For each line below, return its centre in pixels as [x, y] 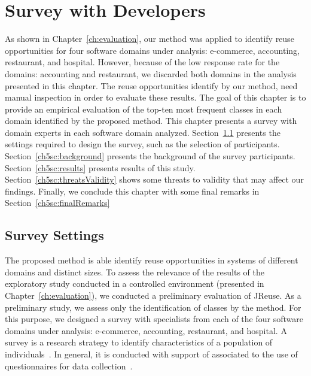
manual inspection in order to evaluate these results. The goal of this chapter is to [155, 97]
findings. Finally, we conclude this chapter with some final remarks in [132, 191]
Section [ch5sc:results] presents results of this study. [100, 167]
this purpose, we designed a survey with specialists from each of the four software [154, 319]
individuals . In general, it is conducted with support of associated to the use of [151, 354]
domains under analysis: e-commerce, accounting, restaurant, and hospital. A [146, 330]
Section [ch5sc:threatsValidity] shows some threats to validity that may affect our [154, 179]
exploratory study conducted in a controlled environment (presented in [135, 283]
